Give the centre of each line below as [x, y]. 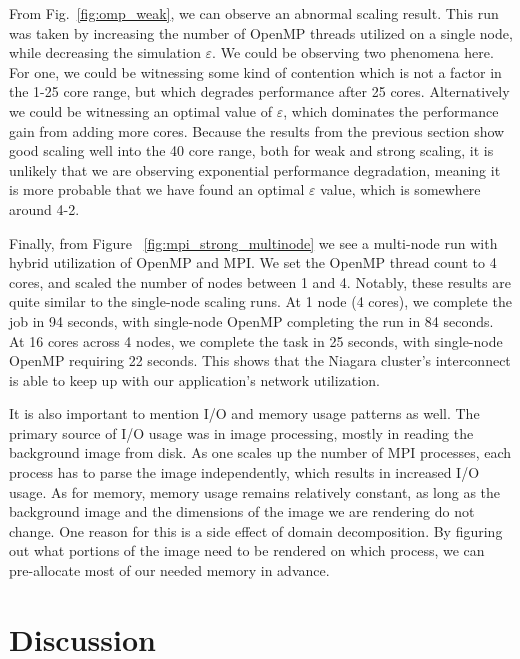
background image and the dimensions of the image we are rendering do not [242, 511]
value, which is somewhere [400, 189]
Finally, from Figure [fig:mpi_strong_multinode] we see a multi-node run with [253, 242]
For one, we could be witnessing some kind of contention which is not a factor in [255, 71]
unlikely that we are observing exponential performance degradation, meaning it [255, 169]
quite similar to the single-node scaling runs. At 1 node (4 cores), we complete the [260, 301]
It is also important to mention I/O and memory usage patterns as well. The [244, 413]
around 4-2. [44, 208]
